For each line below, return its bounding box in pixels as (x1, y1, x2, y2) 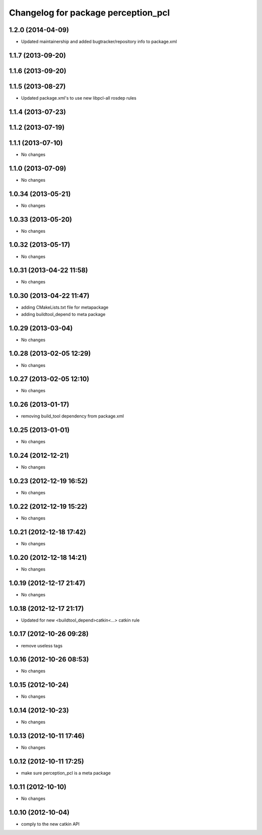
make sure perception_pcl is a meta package (21, 770, 111, 776)
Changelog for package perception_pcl (9, 7, 170, 18)
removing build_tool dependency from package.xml (21, 413, 124, 419)
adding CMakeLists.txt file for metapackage (21, 304, 109, 311)
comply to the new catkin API (21, 821, 80, 827)
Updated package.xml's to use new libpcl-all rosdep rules (21, 95, 137, 101)
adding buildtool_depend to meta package (21, 311, 106, 317)
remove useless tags (21, 643, 63, 648)
